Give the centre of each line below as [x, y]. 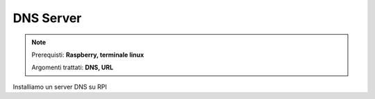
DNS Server [47, 18]
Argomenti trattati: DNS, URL [73, 67]
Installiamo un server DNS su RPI [60, 87]
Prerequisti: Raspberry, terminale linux [88, 55]
